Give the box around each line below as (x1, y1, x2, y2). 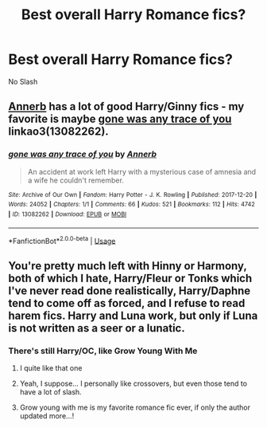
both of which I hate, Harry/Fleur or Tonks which (8, 271, 253, 285)
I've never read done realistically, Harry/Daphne (8, 284, 251, 297)
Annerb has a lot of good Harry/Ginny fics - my (8, 100, 245, 113)
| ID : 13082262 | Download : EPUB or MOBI (8, 210, 127, 218)
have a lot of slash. (19, 387, 82, 396)
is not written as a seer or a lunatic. (8, 321, 185, 335)
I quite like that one (19, 363, 83, 372)
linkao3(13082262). (8, 125, 109, 139)
